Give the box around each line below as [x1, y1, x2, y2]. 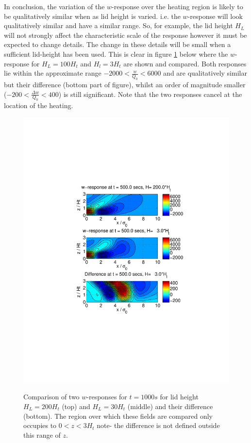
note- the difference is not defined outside [97, 420, 220, 430]
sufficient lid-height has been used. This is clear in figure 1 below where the [4, 48, 228, 59]
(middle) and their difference [127, 401, 213, 411]
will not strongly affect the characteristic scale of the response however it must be [4, 30, 247, 40]
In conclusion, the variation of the [4, 1, 105, 11]
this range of [23, 429, 61, 440]
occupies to [23, 420, 57, 430]
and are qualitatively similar [163, 68, 247, 78]
